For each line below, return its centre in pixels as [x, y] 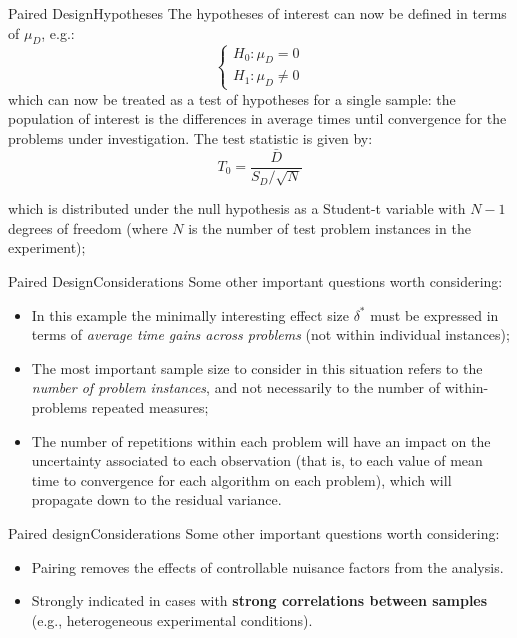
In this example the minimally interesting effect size [190, 314]
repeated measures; [150, 406]
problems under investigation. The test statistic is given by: [190, 137]
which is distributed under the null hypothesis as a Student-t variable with [237, 208]
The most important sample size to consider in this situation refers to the [257, 367]
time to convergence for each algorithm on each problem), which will [241, 479]
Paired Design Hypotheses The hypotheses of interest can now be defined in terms [257, 13]
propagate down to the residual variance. [156, 499]
